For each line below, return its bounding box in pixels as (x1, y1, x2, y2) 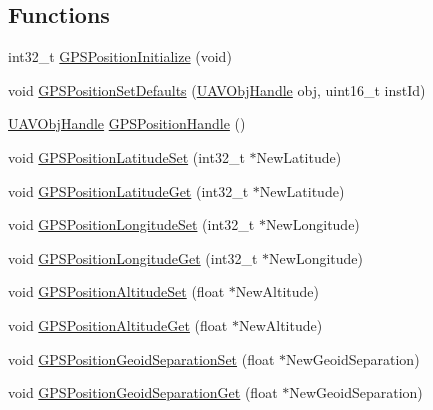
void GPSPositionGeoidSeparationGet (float (8, 382, 278, 403)
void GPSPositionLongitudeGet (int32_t (8, 247, 258, 268)
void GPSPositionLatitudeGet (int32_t (8, 180, 249, 201)
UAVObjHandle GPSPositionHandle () (8, 113, 246, 134)
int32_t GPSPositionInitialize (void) (8, 46, 232, 67)
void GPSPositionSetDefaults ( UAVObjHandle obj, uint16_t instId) (8, 79, 426, 100)
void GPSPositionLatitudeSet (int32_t (8, 146, 245, 167)
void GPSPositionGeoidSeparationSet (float (8, 348, 275, 369)
